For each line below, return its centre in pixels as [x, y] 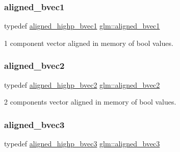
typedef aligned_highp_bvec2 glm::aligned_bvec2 [82, 84]
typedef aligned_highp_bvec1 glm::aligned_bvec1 [82, 26]
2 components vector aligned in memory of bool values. [90, 102]
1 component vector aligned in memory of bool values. [89, 43]
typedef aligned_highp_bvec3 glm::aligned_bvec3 [82, 144]
